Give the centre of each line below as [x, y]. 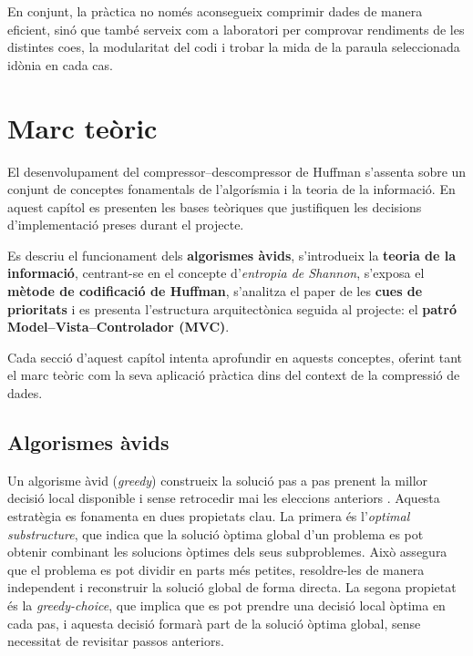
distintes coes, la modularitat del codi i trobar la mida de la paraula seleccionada [234, 47]
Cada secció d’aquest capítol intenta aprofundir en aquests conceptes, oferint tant [235, 357]
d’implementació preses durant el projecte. [126, 225]
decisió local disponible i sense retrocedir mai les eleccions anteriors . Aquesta [224, 498]
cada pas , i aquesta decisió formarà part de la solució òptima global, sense [214, 623]
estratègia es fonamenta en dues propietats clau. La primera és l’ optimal [209, 516]
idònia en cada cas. [60, 64]
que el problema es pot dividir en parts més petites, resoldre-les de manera [216, 569]
